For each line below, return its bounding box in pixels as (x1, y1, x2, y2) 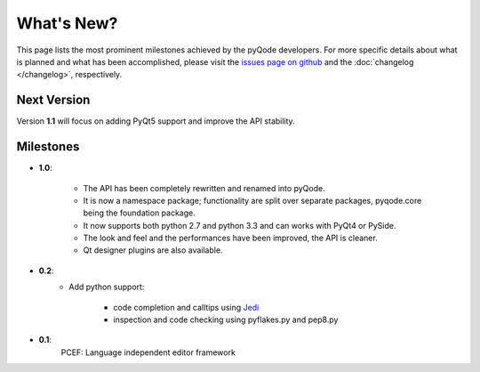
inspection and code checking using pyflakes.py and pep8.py (113, 314, 339, 325)
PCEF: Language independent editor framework (60, 347, 236, 358)
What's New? (16, 13, 118, 33)
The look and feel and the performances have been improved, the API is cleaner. (83, 232, 378, 244)
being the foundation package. (83, 207, 196, 218)
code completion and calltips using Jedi (113, 302, 260, 312)
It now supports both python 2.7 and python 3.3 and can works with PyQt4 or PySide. (83, 220, 396, 230)
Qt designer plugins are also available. (83, 245, 223, 255)
